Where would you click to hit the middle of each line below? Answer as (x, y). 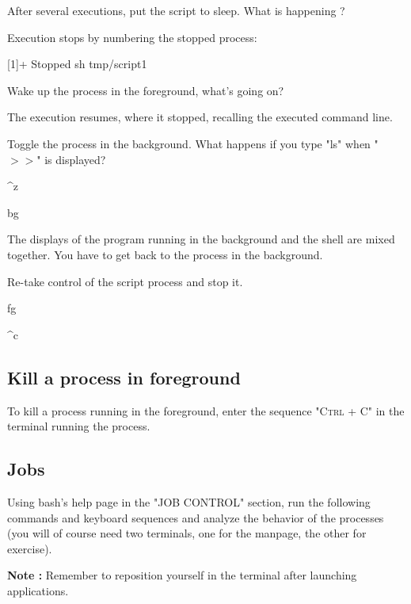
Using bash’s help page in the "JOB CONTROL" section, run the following (189, 501)
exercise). (30, 548)
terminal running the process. (79, 426)
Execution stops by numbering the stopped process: (132, 37)
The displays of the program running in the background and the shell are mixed (201, 239)
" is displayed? (71, 159)
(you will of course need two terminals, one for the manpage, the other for (187, 533)
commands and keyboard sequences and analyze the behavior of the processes (196, 517)
